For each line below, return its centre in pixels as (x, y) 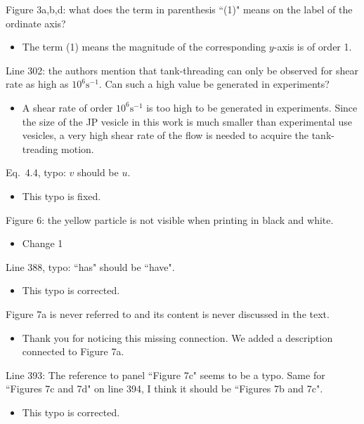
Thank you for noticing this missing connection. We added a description (177, 337)
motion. (78, 148)
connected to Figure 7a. (73, 351)
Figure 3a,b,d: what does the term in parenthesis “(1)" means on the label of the (179, 9)
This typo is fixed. (61, 196)
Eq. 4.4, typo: (36, 172)
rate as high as (37, 84)
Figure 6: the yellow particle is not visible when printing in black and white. (170, 219)
